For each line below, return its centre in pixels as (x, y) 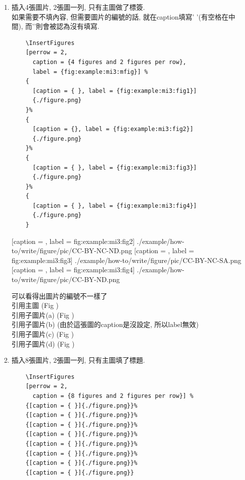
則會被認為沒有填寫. (68, 26)
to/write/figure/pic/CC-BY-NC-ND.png (72, 251)
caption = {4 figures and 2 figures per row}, (109, 62)
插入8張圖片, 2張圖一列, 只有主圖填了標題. (78, 360)
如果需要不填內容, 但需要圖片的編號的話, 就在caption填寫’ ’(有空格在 (120, 16)
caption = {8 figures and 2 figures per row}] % (113, 396)
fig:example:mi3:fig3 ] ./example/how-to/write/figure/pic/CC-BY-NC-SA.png (126, 260)
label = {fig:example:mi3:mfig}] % (90, 72)
